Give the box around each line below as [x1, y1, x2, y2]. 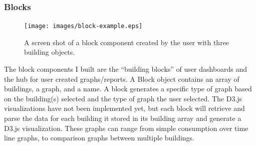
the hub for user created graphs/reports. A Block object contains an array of [4, 73, 239, 84]
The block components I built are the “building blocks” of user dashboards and [4, 64, 247, 74]
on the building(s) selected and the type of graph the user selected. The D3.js [4, 93, 242, 103]
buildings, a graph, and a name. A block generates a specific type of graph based [4, 83, 252, 94]
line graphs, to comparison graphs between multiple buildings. [4, 132, 195, 143]
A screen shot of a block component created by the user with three [24, 37, 229, 47]
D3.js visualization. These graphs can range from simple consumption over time [4, 122, 248, 133]
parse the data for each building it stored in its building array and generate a [4, 113, 241, 123]
